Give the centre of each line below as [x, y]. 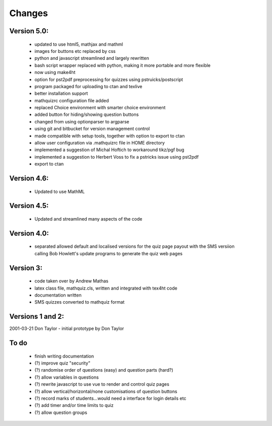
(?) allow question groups [61, 412]
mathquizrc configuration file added [72, 100]
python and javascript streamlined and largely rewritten [92, 58]
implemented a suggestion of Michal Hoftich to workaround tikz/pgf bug [110, 150]
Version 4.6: [29, 179]
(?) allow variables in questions [67, 377]
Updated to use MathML [60, 191]
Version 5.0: [29, 31]
